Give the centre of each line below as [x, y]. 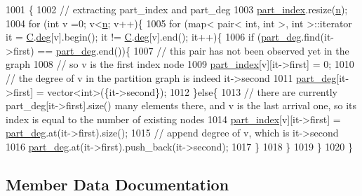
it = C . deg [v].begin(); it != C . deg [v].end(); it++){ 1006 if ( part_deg [154, 37]
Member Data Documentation [118, 184]
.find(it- [318, 37]
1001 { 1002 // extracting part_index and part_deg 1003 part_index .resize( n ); [177, 9]
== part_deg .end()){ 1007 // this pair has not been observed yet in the [193, 50]
